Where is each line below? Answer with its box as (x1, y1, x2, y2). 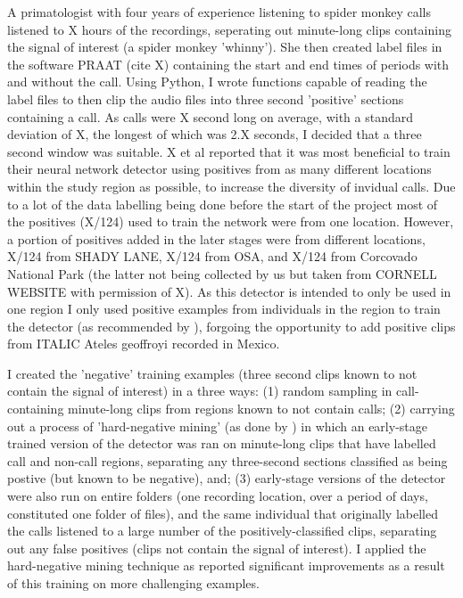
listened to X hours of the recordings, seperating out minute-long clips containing (7, 20, 451, 38)
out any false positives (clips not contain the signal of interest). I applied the (7, 538, 426, 557)
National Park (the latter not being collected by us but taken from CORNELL (7, 264, 437, 283)
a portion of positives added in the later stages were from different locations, (7, 229, 426, 248)
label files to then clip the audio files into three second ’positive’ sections (7, 89, 404, 108)
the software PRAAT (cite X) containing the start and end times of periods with (7, 54, 450, 73)
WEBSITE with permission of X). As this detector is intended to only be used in (7, 282, 451, 300)
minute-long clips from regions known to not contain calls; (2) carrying (68, 399, 455, 418)
